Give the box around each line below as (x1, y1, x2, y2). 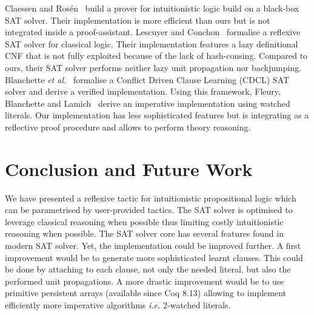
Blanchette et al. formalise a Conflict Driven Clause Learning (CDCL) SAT (5, 73, 290, 86)
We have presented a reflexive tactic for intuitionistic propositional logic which (5, 191, 296, 204)
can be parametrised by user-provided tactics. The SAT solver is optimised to (5, 203, 293, 216)
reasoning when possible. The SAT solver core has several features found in (5, 227, 284, 240)
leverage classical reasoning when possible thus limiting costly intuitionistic (5, 215, 284, 228)
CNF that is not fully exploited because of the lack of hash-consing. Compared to (5, 49, 308, 62)
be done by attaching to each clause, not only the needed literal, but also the (5, 263, 291, 276)
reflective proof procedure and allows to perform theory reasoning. (5, 120, 251, 133)
